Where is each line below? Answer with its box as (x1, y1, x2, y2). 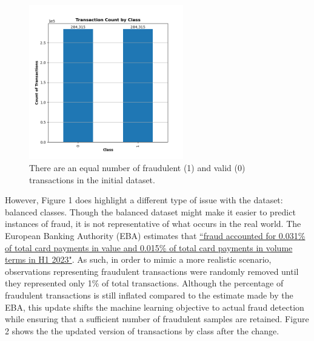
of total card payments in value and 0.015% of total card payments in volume (5, 241, 293, 254)
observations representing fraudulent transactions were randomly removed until (5, 265, 299, 277)
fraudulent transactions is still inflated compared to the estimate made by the (5, 288, 293, 301)
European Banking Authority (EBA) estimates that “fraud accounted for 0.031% (5, 229, 306, 241)
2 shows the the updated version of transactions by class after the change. (5, 324, 279, 337)
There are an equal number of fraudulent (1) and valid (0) (29, 161, 246, 174)
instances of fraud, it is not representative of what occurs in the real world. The (5, 217, 301, 230)
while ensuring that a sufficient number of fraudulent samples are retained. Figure (5, 312, 309, 325)
